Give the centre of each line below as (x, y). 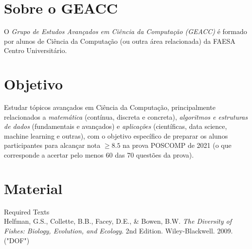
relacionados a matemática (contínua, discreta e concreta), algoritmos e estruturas (126, 116)
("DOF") (17, 240)
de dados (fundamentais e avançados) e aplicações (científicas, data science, (116, 126)
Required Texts (27, 211)
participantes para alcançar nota (52, 145)
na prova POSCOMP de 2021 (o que (177, 145)
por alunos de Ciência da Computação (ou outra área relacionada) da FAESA (120, 41)
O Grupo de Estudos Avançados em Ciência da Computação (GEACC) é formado (126, 31)
